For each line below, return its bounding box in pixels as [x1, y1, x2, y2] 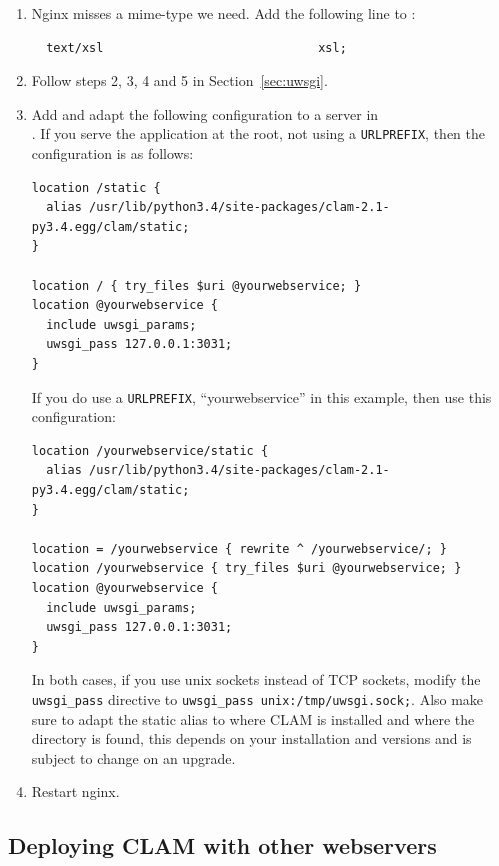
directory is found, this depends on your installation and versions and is [31, 728, 472, 749]
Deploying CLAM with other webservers [8, 830, 437, 861]
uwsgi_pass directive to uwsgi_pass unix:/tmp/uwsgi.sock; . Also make [31, 688, 484, 709]
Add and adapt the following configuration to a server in [31, 103, 379, 124]
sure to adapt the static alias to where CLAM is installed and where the [31, 708, 475, 729]
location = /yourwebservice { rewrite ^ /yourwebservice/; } [31, 541, 448, 556]
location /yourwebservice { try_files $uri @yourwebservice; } [31, 561, 462, 576]
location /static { [31, 180, 161, 195]
